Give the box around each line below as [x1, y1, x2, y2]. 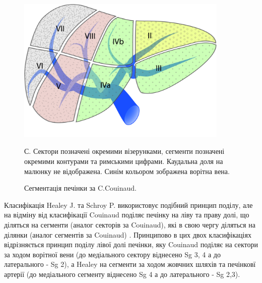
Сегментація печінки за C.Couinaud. [24, 183, 137, 193]
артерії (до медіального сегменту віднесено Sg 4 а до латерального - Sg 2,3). [4, 268, 240, 279]
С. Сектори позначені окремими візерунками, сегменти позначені [24, 146, 225, 156]
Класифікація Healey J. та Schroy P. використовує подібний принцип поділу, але [4, 199, 253, 210]
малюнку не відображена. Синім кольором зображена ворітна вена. [24, 165, 230, 176]
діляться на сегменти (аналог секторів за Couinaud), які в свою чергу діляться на [4, 219, 255, 230]
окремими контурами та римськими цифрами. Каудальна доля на [24, 156, 223, 166]
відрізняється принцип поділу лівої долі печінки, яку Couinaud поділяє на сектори [4, 239, 258, 250]
